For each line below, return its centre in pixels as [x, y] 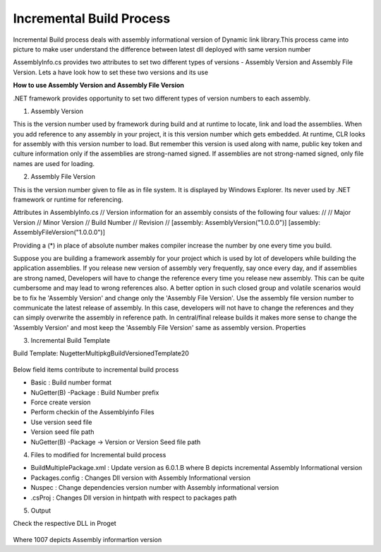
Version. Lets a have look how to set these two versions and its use [110, 72]
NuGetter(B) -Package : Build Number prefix [95, 392]
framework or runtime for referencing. [68, 200]
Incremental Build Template [71, 341]
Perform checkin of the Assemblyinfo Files [92, 412]
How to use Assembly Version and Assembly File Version [99, 86]
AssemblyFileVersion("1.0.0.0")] [59, 233]
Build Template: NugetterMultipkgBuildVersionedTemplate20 [101, 353]
